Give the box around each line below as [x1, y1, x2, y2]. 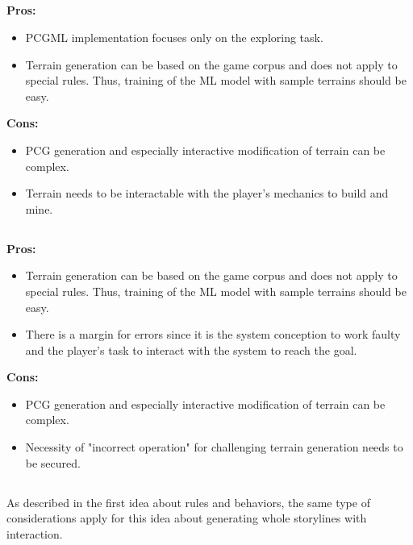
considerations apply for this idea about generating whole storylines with [6, 510, 367, 526]
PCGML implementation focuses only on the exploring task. [25, 28, 323, 45]
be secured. [25, 454, 81, 471]
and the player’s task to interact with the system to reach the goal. [25, 341, 357, 358]
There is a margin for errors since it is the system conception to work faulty [25, 326, 401, 343]
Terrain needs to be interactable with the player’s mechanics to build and [25, 185, 389, 202]
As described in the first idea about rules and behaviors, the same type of [6, 493, 370, 510]
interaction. [6, 525, 63, 542]
